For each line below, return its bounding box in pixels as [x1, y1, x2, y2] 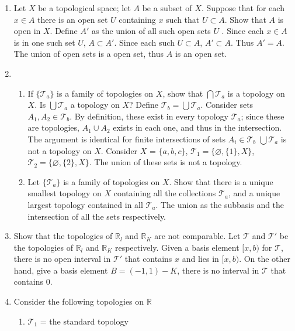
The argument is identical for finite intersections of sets [27, 132, 226, 145]
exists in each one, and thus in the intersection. [113, 121, 282, 134]
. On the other [239, 252, 291, 265]
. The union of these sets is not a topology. [89, 156, 242, 168]
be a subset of [142, 2, 192, 13]
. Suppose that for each [201, 2, 284, 13]
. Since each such [114, 36, 175, 48]
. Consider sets [200, 98, 254, 111]
